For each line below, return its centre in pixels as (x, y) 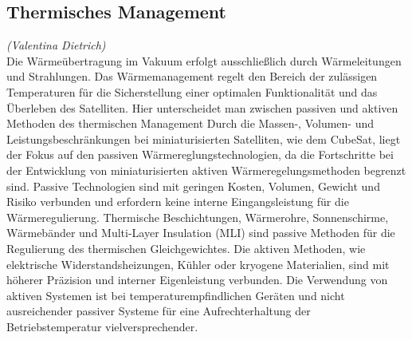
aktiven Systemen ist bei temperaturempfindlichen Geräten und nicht (176, 295)
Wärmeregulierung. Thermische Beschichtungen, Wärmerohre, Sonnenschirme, (198, 217)
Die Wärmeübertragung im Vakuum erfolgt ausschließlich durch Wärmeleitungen (204, 60)
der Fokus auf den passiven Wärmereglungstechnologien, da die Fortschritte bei (200, 154)
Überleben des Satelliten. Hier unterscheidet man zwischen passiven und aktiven (202, 107)
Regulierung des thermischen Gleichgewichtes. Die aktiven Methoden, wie (186, 248)
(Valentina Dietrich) (56, 45)
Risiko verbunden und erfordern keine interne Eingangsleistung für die (178, 202)
